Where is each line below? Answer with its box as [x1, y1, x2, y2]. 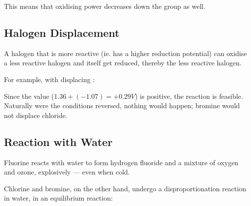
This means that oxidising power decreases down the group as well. [4, 1, 205, 11]
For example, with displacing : [4, 74, 95, 84]
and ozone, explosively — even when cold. [4, 167, 130, 177]
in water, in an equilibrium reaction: [4, 193, 113, 203]
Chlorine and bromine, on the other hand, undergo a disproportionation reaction [4, 183, 246, 193]
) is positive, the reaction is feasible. [135, 90, 243, 101]
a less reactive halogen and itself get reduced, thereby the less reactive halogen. [4, 58, 242, 68]
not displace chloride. [4, 110, 68, 120]
